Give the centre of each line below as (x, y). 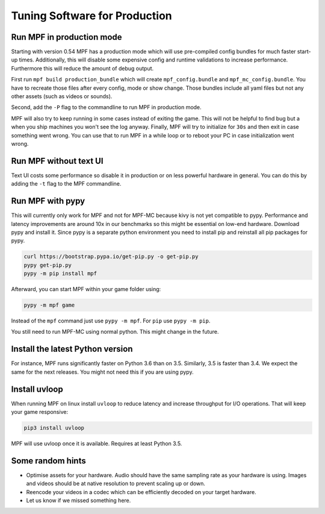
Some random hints (49, 461)
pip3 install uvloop (54, 428)
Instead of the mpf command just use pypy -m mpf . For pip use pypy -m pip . (111, 321)
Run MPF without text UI (57, 161)
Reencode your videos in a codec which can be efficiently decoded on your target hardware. (141, 492)
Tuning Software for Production (91, 16)
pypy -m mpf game (49, 305)
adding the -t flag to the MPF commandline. (66, 184)
